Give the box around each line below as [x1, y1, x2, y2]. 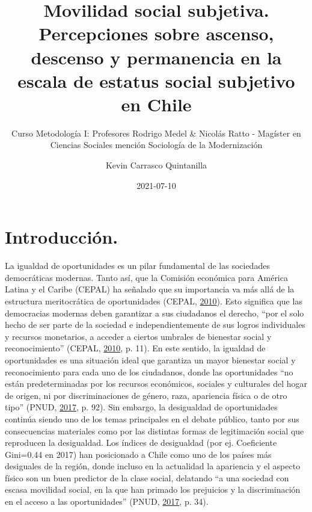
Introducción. [5, 224, 118, 249]
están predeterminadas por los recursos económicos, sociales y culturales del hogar [5, 377, 307, 390]
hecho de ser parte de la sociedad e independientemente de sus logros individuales [5, 318, 305, 331]
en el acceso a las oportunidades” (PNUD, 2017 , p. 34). [5, 495, 209, 508]
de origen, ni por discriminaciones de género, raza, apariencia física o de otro [5, 389, 287, 401]
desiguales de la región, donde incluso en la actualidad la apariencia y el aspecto [5, 460, 301, 472]
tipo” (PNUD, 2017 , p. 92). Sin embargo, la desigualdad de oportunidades [5, 401, 278, 413]
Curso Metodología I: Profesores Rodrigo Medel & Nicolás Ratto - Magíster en [11, 126, 301, 139]
